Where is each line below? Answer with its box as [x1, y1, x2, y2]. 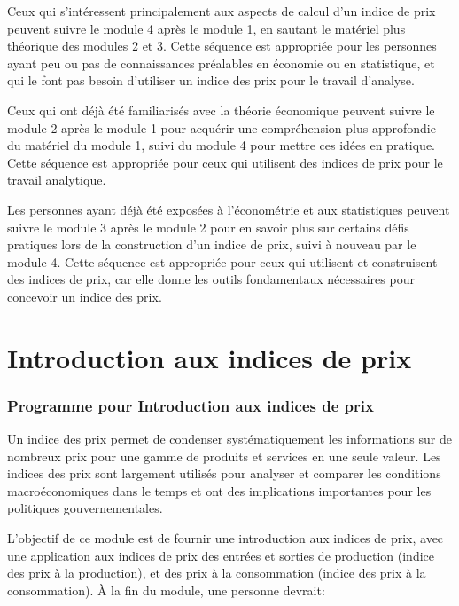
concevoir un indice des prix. [7, 287, 162, 305]
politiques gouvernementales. [7, 499, 163, 517]
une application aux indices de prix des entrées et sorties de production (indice [7, 546, 434, 564]
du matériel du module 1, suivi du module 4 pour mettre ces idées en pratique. [7, 136, 435, 154]
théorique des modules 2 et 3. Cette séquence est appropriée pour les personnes [7, 36, 437, 55]
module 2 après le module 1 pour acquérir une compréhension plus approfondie [7, 118, 436, 137]
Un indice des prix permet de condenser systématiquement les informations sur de [7, 429, 452, 448]
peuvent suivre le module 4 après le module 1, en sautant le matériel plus [7, 19, 406, 37]
